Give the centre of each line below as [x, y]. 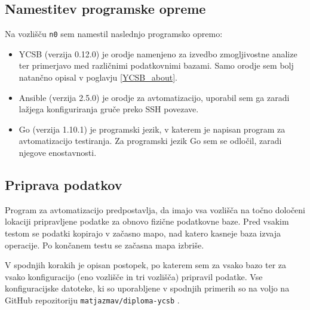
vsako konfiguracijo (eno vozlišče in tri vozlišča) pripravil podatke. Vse [134, 276]
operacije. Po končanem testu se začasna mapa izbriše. [105, 245]
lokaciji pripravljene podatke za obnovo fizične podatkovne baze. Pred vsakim [147, 221]
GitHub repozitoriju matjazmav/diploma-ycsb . [92, 300]
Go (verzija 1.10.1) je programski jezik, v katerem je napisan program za [152, 129]
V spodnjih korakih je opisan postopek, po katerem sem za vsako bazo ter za [146, 265]
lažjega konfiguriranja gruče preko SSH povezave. [109, 109]
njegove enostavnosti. [58, 153]
